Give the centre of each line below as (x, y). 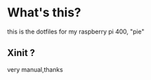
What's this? (44, 13)
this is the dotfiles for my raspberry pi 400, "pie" (76, 31)
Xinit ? (21, 53)
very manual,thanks (35, 69)
